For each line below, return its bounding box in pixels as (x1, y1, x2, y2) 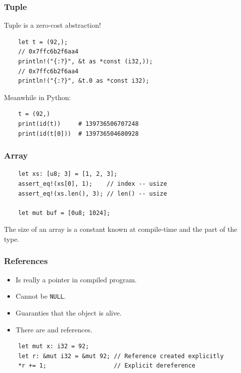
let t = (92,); (18, 38, 68, 46)
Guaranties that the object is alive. (15, 308, 122, 318)
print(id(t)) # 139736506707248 (18, 120, 139, 127)
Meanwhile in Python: (4, 92, 71, 102)
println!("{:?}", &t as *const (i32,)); (18, 58, 153, 65)
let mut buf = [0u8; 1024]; (18, 209, 110, 216)
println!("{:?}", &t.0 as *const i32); (18, 77, 149, 85)
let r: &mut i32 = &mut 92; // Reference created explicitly (18, 352, 224, 360)
